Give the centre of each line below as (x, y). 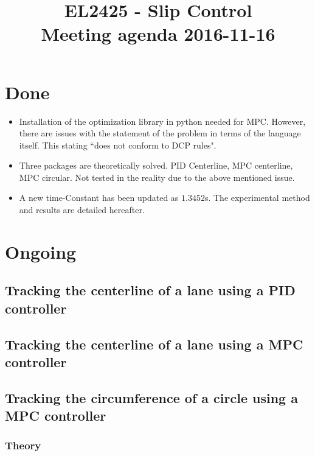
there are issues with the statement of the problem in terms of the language (160, 133)
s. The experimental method (257, 198)
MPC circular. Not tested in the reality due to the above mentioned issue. (157, 177)
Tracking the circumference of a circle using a (151, 397)
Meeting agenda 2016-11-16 (158, 34)
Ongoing (41, 251)
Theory (23, 445)
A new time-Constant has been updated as (99, 198)
